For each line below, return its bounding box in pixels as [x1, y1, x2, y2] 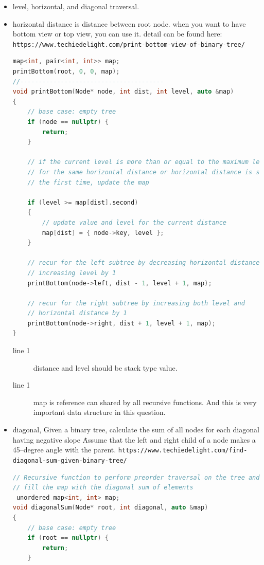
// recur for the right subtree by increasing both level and [27, 299, 245, 307]
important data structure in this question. [33, 407, 166, 417]
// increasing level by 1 [27, 269, 116, 277]
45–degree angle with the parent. [12, 444, 116, 455]
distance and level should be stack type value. [33, 362, 178, 373]
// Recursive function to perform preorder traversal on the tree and [12, 473, 260, 481]
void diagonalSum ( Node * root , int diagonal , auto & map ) [12, 504, 208, 512]
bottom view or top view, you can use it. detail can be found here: [12, 28, 222, 39]
